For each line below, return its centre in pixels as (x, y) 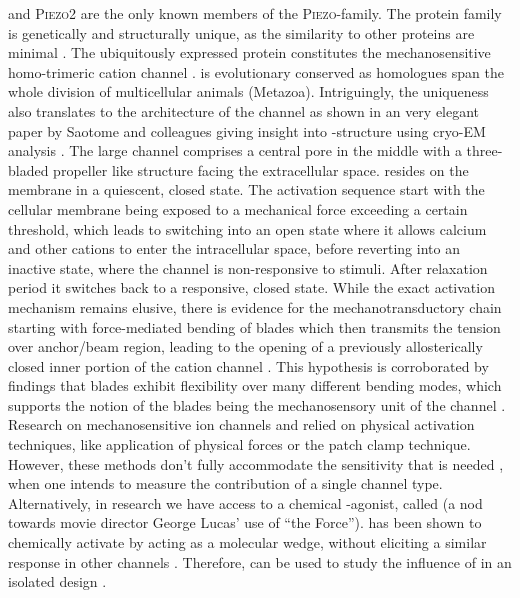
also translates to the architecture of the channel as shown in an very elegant (244, 110)
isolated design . (57, 581)
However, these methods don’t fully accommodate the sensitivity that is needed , (256, 463)
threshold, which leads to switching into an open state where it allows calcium (247, 228)
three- (484, 150)
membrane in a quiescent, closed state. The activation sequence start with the (246, 189)
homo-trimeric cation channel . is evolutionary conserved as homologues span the (256, 71)
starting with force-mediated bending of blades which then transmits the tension (254, 326)
